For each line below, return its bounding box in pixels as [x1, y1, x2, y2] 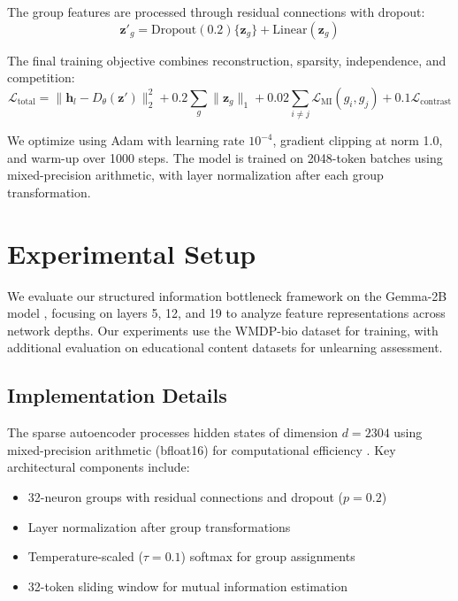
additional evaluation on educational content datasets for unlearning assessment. [7, 338, 443, 357]
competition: [7, 68, 75, 87]
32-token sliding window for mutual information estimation [27, 576, 347, 595]
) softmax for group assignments [180, 547, 355, 566]
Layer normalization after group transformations [27, 517, 291, 536]
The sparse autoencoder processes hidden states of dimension [7, 423, 339, 442]
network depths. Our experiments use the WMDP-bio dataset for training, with [7, 320, 439, 339]
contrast [420, 97, 452, 107]
